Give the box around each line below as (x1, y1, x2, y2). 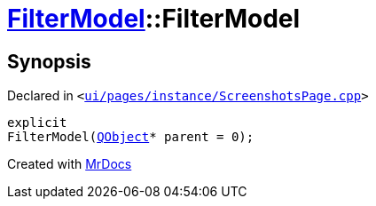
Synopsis (7, 50, 91, 73)
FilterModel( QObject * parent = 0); (7, 130, 255, 145)
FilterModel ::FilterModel (7, 4, 301, 34)
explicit (7, 115, 67, 131)
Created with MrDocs (7, 156, 132, 172)
